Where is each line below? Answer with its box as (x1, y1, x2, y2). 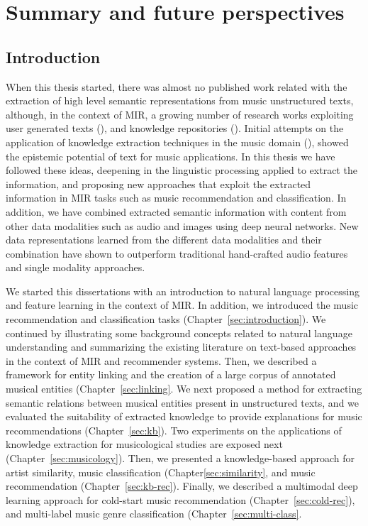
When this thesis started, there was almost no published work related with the (6, 79, 347, 94)
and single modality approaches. (6, 260, 145, 275)
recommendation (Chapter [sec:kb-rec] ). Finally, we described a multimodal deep (6, 478, 358, 493)
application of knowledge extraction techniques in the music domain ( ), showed (6, 134, 349, 149)
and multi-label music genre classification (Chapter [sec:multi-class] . (6, 506, 302, 521)
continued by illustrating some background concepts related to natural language (6, 325, 352, 340)
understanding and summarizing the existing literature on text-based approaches (6, 339, 357, 354)
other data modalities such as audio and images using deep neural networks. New (6, 218, 359, 233)
